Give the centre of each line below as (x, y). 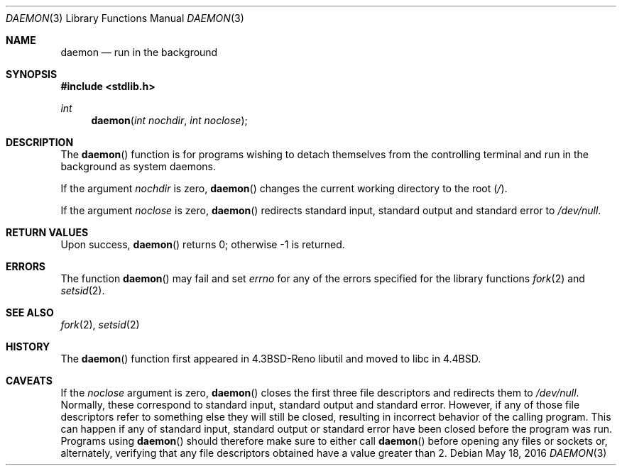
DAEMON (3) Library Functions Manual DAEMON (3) (125, 18)
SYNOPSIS (32, 74)
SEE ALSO (30, 312)
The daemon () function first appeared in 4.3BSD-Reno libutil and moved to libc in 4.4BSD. (271, 359)
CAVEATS (29, 381)
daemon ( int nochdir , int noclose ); (169, 120)
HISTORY (28, 347)
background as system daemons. (138, 166)
